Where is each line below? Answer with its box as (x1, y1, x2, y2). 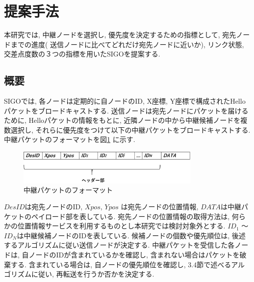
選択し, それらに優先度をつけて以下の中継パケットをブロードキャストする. (10, 124, 251, 135)
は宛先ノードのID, (25, 201, 83, 212)
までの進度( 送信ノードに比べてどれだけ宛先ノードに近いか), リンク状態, (10, 39, 244, 49)
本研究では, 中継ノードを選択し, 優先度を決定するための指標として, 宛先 (4, 29, 236, 40)
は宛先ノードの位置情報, (121, 201, 199, 212)
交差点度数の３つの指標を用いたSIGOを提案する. (4, 49, 160, 59)
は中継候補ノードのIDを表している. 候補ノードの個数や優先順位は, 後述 (17, 230, 246, 240)
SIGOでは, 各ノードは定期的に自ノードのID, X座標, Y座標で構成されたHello (4, 96, 246, 106)
